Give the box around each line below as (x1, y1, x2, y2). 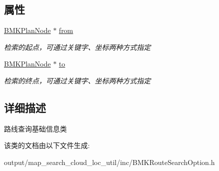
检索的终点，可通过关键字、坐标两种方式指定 (4, 75, 151, 85)
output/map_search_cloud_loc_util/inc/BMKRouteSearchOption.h (4, 156, 215, 167)
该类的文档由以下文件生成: (4, 140, 90, 150)
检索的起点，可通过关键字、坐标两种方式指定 (4, 41, 151, 52)
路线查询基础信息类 (4, 123, 67, 133)
